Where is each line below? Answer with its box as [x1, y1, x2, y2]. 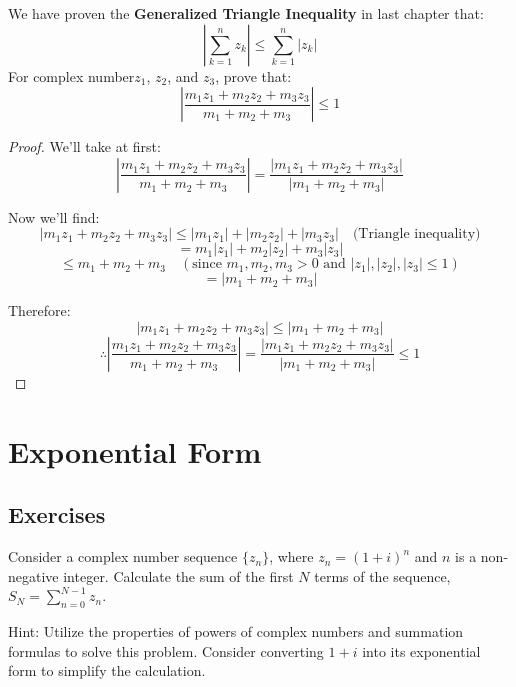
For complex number [8, 65, 135, 86]
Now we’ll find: [8, 206, 100, 227]
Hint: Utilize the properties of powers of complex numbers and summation [8, 621, 464, 642]
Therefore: [8, 300, 71, 321]
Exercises [8, 499, 106, 530]
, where [269, 546, 314, 567]
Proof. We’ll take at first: [8, 136, 161, 157]
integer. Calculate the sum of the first [63, 565, 294, 586]
